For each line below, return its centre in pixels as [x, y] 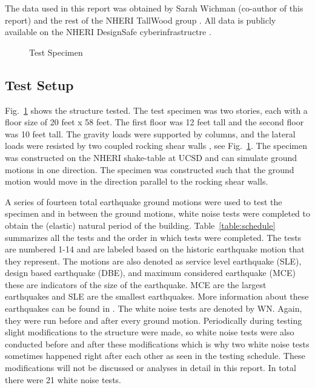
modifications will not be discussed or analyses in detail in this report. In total [151, 368]
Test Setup [39, 84]
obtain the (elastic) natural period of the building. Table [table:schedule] [140, 225]
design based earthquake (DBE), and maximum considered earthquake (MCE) [150, 273]
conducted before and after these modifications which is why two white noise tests [157, 344]
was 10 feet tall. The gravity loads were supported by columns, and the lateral [150, 133]
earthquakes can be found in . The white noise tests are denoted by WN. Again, [154, 308]
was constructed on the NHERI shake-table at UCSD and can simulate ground [151, 157]
